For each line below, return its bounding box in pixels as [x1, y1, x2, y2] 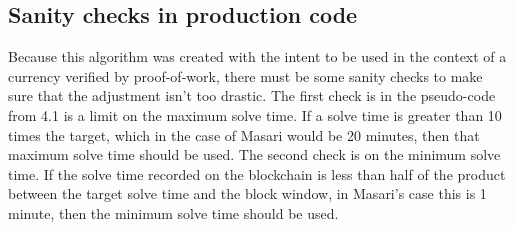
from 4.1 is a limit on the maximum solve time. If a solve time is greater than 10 [8, 104, 502, 125]
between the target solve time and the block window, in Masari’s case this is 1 [8, 183, 487, 204]
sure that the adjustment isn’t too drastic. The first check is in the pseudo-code [8, 85, 496, 106]
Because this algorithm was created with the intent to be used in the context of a [8, 46, 507, 67]
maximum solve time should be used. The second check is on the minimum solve [8, 144, 501, 165]
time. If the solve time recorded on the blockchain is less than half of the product [8, 163, 506, 184]
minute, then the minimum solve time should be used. [8, 202, 339, 223]
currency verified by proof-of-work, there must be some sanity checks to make [8, 65, 483, 86]
